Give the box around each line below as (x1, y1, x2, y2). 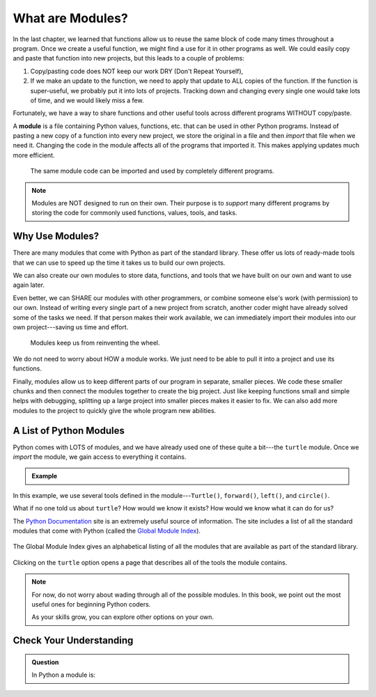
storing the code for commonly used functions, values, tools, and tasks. (31, 209, 237, 217)
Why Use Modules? (13, 230, 100, 242)
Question (31, 658, 59, 666)
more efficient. (13, 150, 55, 159)
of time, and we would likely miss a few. (30, 96, 144, 104)
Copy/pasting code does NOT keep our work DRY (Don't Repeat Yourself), (30, 67, 244, 75)
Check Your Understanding (13, 634, 134, 647)
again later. (13, 281, 45, 289)
